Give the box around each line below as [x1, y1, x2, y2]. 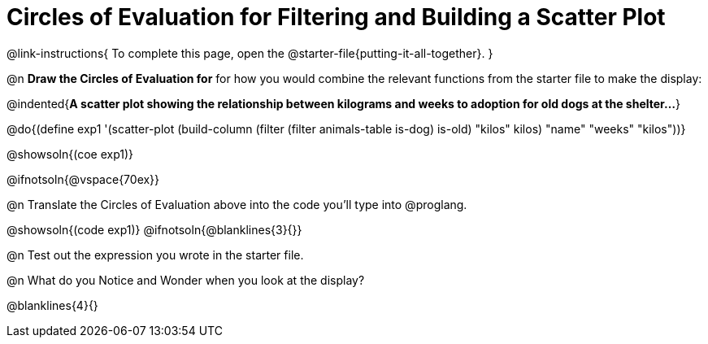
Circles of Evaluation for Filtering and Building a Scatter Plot [7, 3, 666, 31]
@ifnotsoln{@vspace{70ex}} [7, 172, 160, 186]
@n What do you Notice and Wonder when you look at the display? [7, 272, 365, 287]
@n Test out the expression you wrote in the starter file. [7, 247, 304, 262]
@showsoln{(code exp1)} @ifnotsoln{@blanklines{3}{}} [7, 222, 302, 237]
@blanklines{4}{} [7, 298, 98, 312]
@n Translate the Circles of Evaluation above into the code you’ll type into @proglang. [7, 197, 467, 211]
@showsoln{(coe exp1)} [7, 146, 134, 161]
